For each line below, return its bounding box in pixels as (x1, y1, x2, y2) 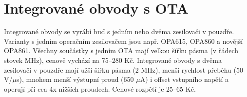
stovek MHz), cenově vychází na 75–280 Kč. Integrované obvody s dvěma (4, 55, 222, 65)
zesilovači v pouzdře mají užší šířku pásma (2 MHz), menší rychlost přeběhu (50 (4, 64, 243, 75)
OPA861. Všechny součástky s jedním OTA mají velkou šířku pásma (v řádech (4, 45, 238, 56)
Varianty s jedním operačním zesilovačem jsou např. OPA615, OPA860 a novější (4, 36, 243, 46)
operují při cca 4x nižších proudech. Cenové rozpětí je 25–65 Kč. (4, 83, 196, 94)
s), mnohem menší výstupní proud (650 (16, 74, 134, 84)
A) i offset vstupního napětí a (140, 74, 229, 84)
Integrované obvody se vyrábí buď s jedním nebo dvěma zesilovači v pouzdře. (4, 26, 234, 37)
